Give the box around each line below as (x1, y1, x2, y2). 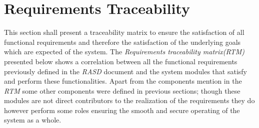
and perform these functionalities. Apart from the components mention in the (4, 76, 242, 86)
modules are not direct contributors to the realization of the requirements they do (4, 95, 255, 106)
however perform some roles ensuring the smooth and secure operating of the (4, 105, 240, 115)
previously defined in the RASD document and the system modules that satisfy (4, 66, 247, 76)
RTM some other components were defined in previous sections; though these (4, 85, 240, 96)
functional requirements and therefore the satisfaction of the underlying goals (4, 36, 241, 47)
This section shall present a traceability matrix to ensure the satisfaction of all (4, 27, 244, 37)
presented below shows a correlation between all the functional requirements (4, 56, 237, 66)
